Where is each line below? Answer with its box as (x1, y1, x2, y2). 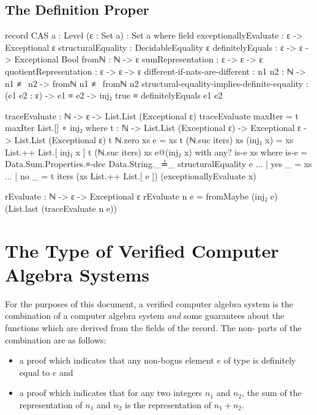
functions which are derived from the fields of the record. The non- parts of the (5, 321, 302, 334)
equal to (19, 365, 50, 378)
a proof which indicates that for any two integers (19, 386, 203, 399)
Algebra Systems (5, 261, 150, 286)
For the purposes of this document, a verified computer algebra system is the (5, 297, 294, 310)
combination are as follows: (5, 333, 106, 346)
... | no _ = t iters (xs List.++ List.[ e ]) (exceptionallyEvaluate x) (5, 169, 256, 182)
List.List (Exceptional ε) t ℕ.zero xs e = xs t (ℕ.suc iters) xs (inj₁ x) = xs (14, 133, 294, 146)
